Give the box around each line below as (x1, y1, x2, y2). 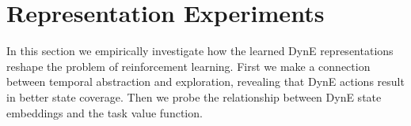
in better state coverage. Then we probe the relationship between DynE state (6, 88, 382, 105)
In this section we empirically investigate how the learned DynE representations (6, 43, 394, 59)
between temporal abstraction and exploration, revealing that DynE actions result (6, 73, 405, 90)
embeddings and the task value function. (6, 104, 203, 120)
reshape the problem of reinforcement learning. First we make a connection (6, 57, 371, 74)
